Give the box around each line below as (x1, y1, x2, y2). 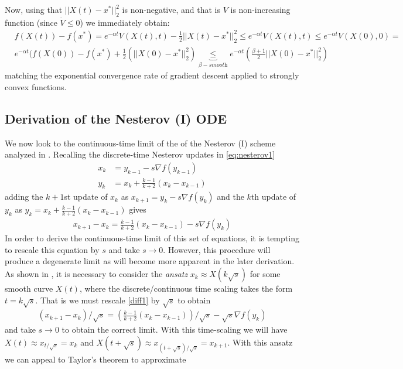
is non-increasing (230, 4, 291, 15)
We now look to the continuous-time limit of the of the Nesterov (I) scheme (5, 136, 276, 149)
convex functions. (5, 80, 67, 93)
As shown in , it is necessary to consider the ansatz (5, 268, 188, 280)
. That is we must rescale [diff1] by (35, 293, 160, 306)
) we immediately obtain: (80, 16, 170, 28)
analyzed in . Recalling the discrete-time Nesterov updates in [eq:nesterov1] (5, 148, 275, 160)
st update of (64, 190, 108, 203)
